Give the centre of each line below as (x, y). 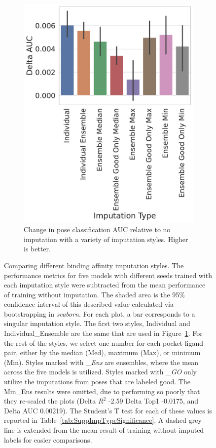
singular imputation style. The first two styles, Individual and (97, 323)
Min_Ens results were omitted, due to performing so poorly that (102, 391)
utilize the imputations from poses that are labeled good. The (97, 382)
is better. (37, 249)
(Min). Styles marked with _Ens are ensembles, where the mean (101, 362)
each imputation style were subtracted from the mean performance (105, 285)
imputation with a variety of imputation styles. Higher (106, 239)
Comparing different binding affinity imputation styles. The (94, 265)
